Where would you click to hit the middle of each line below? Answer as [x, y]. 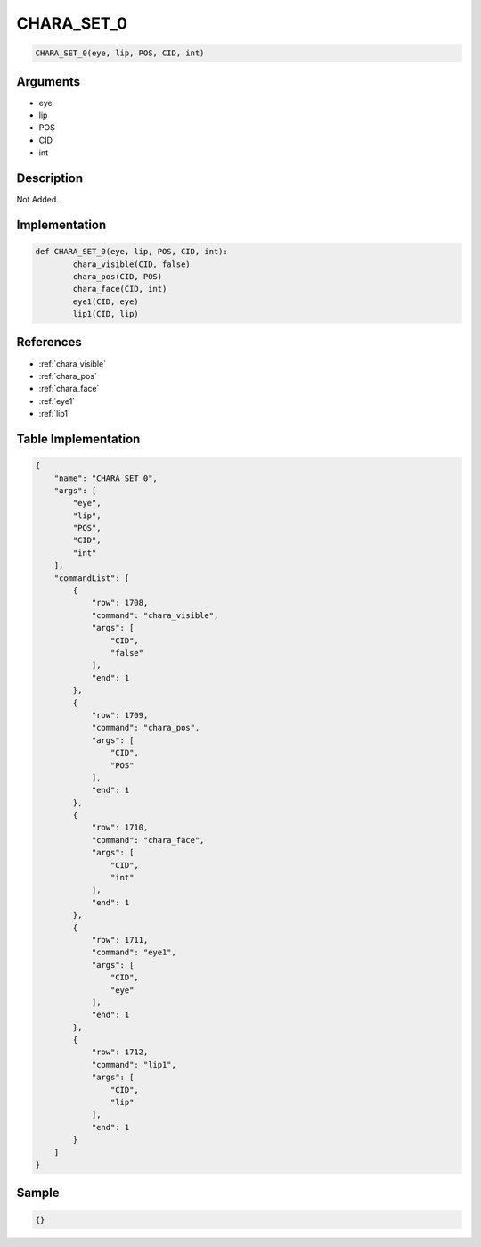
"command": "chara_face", [148, 840]
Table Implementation [78, 438]
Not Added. [38, 200]
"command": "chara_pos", [146, 728]
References [49, 342]
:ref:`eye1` [57, 401]
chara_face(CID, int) [120, 289]
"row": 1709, [120, 715]
